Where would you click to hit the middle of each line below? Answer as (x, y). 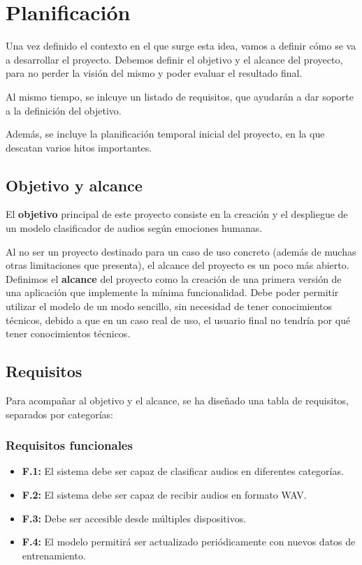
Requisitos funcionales (69, 445)
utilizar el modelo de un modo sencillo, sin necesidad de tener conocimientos (169, 306)
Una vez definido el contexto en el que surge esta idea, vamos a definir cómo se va (181, 46)
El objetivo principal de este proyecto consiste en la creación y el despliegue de (177, 214)
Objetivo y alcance (74, 185)
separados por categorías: (59, 414)
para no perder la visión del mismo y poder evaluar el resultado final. (154, 73)
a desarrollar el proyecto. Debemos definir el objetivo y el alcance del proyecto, (174, 59)
